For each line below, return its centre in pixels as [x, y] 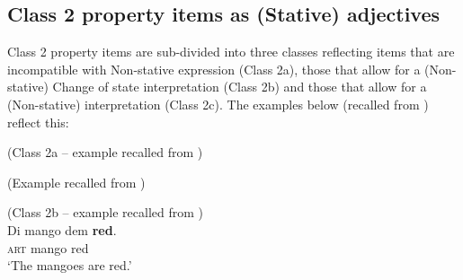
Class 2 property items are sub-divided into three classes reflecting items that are [231, 52]
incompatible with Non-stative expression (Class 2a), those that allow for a [214, 69]
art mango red [48, 247]
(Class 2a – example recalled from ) [105, 152]
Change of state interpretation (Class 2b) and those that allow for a [240, 87]
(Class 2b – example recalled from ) [105, 212]
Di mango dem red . [62, 229]
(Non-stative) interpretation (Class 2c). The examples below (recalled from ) [218, 104]
